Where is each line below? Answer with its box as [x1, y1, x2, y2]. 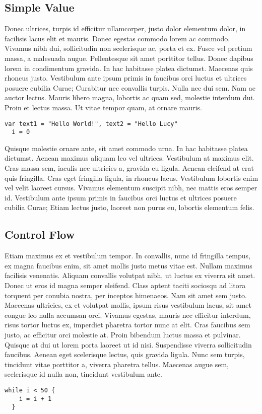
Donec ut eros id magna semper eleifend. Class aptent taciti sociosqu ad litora [5, 280, 246, 290]
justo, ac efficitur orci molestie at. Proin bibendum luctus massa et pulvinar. [5, 329, 241, 339]
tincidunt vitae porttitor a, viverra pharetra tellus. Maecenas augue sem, [5, 359, 229, 369]
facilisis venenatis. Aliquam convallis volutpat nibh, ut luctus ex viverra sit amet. [5, 270, 255, 281]
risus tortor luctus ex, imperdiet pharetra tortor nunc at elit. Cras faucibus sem [5, 319, 250, 330]
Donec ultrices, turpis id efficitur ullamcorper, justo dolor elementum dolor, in [5, 23, 246, 34]
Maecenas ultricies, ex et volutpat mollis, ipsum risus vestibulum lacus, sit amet [5, 300, 251, 310]
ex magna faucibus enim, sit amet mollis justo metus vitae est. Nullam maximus [5, 260, 252, 270]
